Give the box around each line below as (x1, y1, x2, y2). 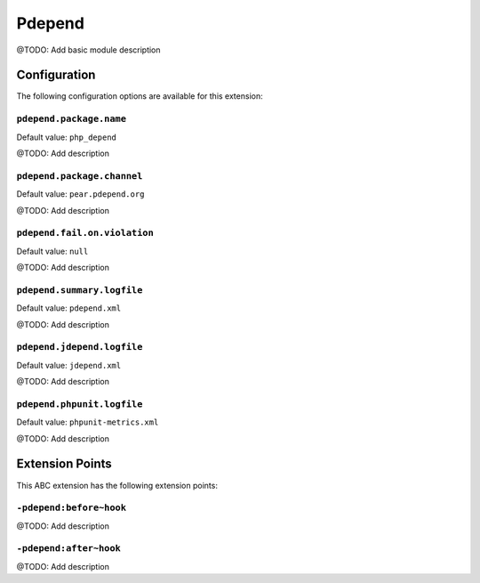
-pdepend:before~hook (16, 502, 126, 514)
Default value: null (16, 246, 89, 256)
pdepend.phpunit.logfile (16, 398, 143, 409)
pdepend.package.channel (16, 170, 143, 182)
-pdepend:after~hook (16, 543, 122, 555)
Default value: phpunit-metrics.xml (16, 417, 159, 427)
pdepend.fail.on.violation (16, 227, 155, 239)
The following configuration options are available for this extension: (16, 91, 263, 101)
